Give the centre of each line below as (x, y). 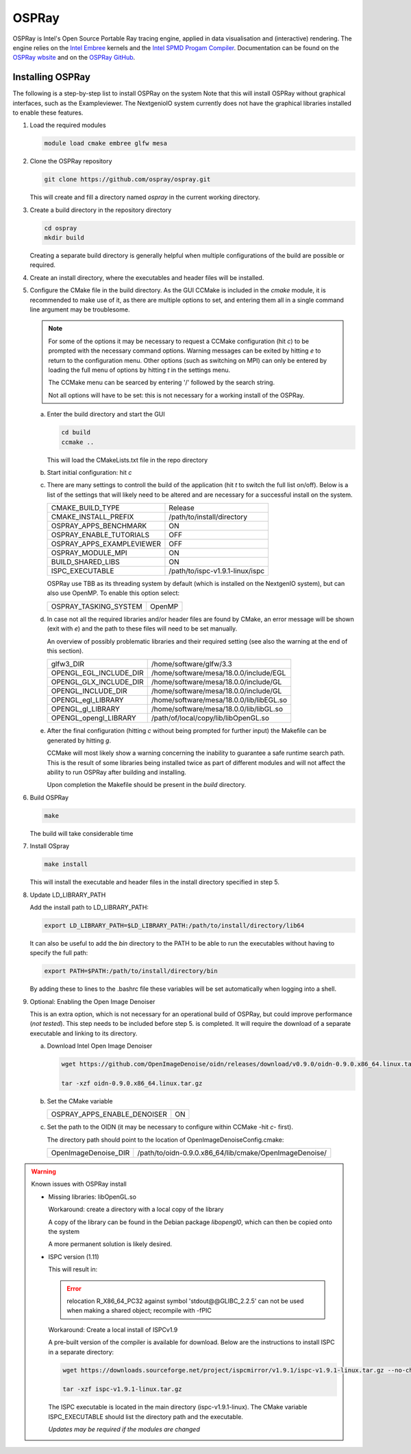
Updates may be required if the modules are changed (124, 1429)
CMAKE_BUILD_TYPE (85, 508)
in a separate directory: (81, 1352)
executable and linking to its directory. (84, 1033)
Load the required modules (68, 125)
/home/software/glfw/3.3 (191, 664)
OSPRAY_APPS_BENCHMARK (99, 526)
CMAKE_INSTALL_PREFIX (92, 517)
